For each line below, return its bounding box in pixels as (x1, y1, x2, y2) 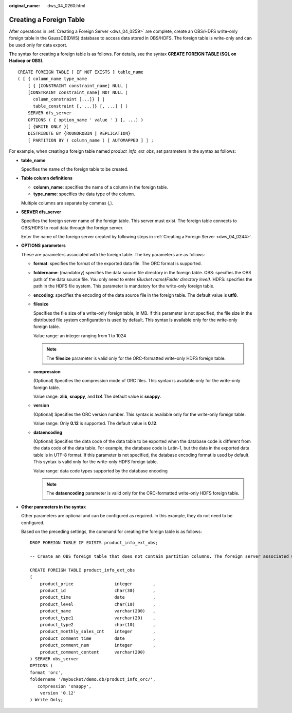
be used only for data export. (9, 42, 68, 48)
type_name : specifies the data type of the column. (33, 191, 136, 197)
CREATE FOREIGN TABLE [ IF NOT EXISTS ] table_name (18, 69, 144, 75)
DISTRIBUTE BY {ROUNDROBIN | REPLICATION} (27, 131, 131, 136)
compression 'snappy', (37, 683, 92, 689)
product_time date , (39, 594, 156, 600)
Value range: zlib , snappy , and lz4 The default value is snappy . (33, 393, 162, 400)
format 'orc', (30, 670, 63, 675)
